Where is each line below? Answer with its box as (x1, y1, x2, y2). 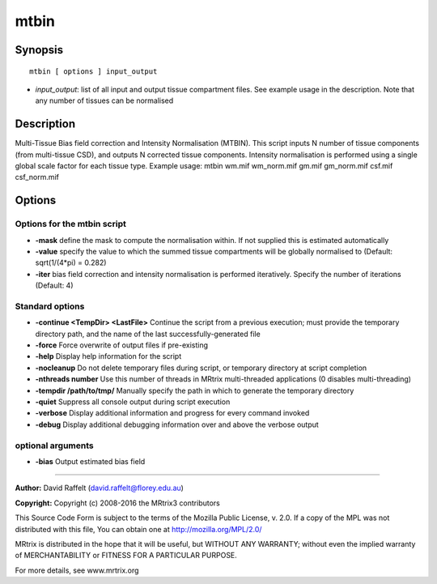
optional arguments (15, 440, 94, 451)
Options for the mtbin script (15, 219, 127, 230)
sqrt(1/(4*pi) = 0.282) (35, 258, 107, 267)
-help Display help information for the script (35, 352, 182, 361)
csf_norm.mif (15, 173, 60, 182)
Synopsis (15, 43, 64, 57)
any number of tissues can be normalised (35, 96, 174, 105)
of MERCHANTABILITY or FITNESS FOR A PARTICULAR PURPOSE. (15, 551, 238, 561)
